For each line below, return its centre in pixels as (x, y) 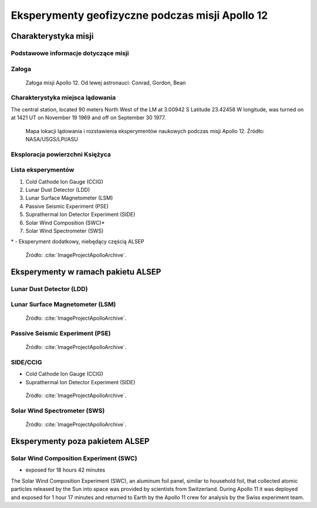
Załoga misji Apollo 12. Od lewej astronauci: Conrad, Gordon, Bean (106, 83)
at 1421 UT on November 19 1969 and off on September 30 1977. (88, 118)
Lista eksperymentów (43, 170)
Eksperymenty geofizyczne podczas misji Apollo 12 (139, 15)
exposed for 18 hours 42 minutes (65, 470)
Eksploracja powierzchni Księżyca (61, 154)
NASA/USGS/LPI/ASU (52, 139)
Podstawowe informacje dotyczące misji (70, 53)
